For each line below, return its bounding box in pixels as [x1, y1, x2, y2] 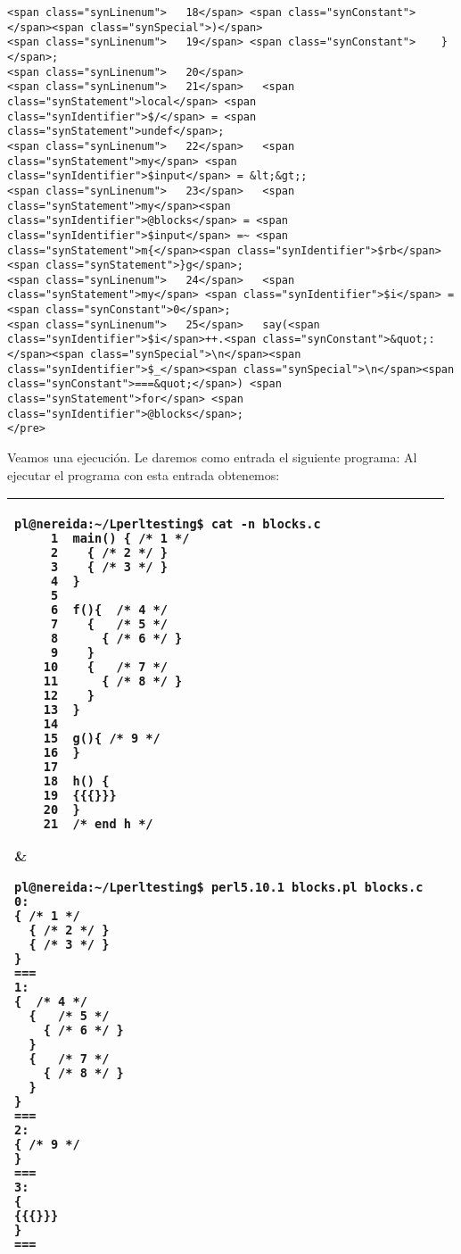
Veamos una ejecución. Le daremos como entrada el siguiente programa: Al [7, 448, 417, 467]
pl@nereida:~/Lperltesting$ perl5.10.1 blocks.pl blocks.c [14, 880, 424, 895]
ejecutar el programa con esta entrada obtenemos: [7, 465, 280, 484]
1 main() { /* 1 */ [50, 531, 190, 546]
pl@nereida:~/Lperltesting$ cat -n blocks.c [14, 517, 321, 532]
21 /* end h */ [43, 817, 153, 832]
